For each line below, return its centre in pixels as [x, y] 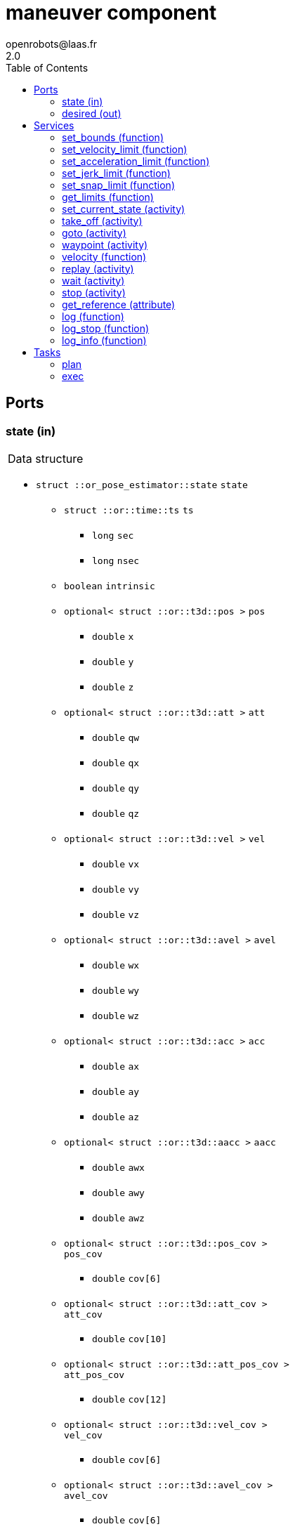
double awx [118, 1167]
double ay [116, 1091]
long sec [113, 535]
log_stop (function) [106, 328]
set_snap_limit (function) [118, 185]
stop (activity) [94, 292]
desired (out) [92, 113]
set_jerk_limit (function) [116, 173]
